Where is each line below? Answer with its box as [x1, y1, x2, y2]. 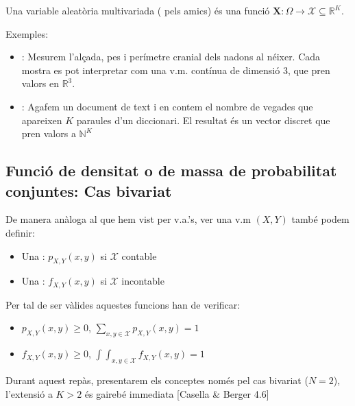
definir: [5, 225, 35, 239]
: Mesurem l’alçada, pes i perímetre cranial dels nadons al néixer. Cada [21, 49, 321, 64]
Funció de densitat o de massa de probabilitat [5, 160, 337, 181]
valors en [21, 76, 59, 91]
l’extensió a [5, 386, 53, 401]
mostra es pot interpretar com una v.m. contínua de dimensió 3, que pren [21, 62, 330, 77]
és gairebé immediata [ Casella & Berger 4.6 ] [84, 386, 269, 401]
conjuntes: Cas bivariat [5, 180, 172, 201]
